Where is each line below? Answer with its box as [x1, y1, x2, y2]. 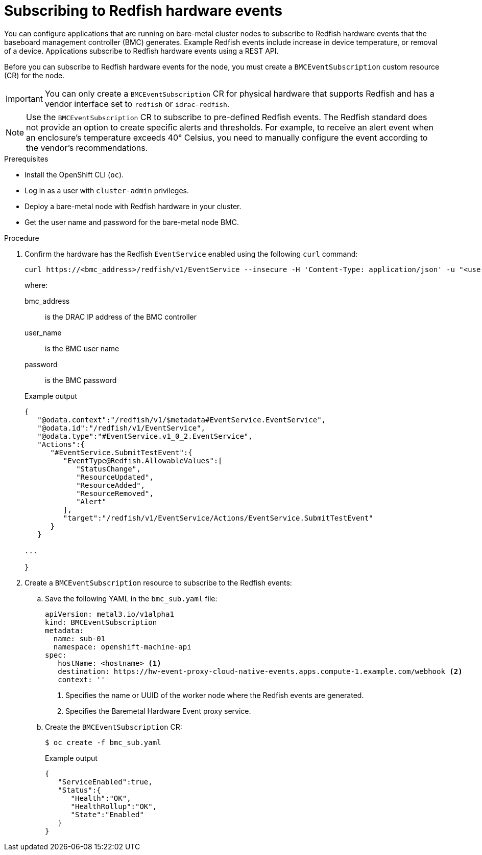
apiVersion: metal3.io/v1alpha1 [45, 610, 174, 618]
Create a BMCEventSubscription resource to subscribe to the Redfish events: [25, 578, 292, 587]
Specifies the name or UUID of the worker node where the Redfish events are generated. [65, 690, 364, 700]
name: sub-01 [53, 634, 106, 643]
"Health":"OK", [70, 794, 131, 802]
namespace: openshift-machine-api [53, 642, 191, 651]
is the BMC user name [45, 344, 119, 353]
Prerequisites [4, 154, 49, 163]
